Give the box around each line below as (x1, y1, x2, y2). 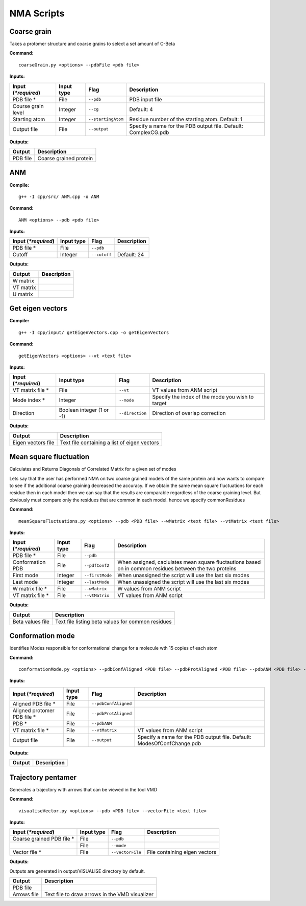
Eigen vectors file (12, 439, 55, 446)
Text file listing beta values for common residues (55, 618, 172, 625)
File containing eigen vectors (147, 849, 217, 856)
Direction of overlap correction (152, 410, 226, 417)
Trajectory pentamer (9, 773, 76, 782)
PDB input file (129, 96, 162, 103)
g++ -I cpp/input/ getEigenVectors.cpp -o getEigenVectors (18, 329, 169, 335)
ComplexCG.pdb (129, 128, 169, 136)
